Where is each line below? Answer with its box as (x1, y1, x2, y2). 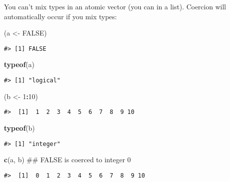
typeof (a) (4, 59, 34, 70)
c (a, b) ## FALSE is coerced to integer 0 (4, 154, 131, 165)
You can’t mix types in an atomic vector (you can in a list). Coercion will (4, 1, 226, 11)
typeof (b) (4, 122, 35, 133)
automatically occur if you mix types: (4, 11, 117, 21)
